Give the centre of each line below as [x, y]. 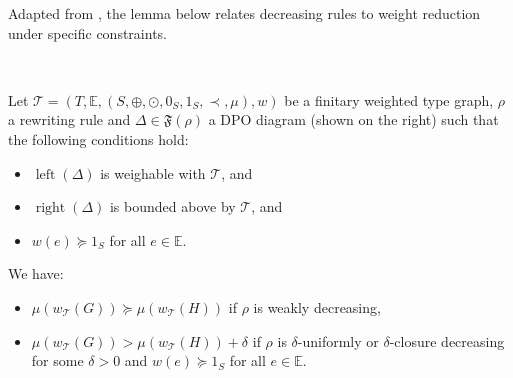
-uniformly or [338, 340]
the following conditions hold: [98, 138]
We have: [36, 273]
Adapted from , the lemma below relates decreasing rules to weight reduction [244, 13]
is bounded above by [172, 206]
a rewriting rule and [69, 119]
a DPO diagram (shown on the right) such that [353, 119]
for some [57, 360]
